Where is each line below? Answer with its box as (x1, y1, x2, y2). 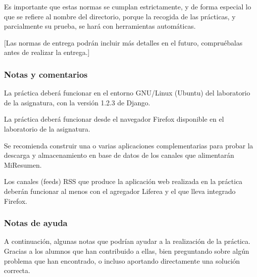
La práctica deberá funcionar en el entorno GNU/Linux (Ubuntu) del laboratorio (4, 88, 251, 98)
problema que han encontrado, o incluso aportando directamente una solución (4, 255, 240, 266)
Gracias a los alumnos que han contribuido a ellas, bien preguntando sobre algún (4, 245, 249, 256)
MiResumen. (4, 159, 42, 170)
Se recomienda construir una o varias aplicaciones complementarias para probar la (4, 140, 254, 150)
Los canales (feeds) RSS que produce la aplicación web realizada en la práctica (4, 176, 243, 186)
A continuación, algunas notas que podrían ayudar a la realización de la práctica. (4, 236, 251, 246)
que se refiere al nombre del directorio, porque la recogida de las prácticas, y (4, 11, 236, 21)
